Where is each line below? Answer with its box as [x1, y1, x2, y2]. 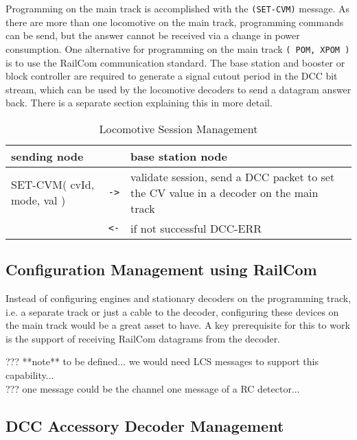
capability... [5, 368, 54, 382]
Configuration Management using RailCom [5, 259, 317, 280]
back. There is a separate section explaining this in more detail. [5, 95, 273, 110]
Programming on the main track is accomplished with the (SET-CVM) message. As [5, 1, 350, 15]
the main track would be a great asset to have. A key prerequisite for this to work [5, 318, 350, 332]
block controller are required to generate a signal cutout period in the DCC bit [5, 69, 338, 83]
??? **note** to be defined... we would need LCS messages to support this [5, 354, 319, 369]
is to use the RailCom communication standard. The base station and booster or [5, 55, 345, 69]
